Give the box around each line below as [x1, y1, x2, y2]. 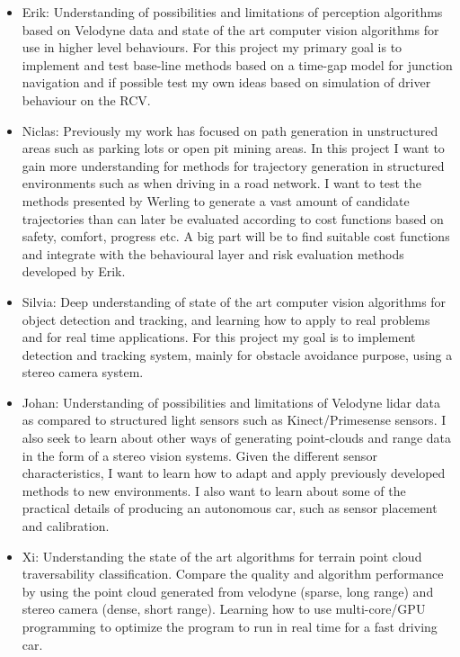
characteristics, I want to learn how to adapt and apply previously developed [22, 463, 446, 482]
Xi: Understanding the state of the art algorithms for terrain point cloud [22, 546, 422, 565]
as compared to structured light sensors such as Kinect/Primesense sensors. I [22, 410, 447, 429]
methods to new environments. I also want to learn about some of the [22, 481, 406, 499]
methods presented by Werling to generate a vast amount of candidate [22, 191, 410, 210]
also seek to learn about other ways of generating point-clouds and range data [22, 428, 452, 447]
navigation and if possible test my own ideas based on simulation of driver [22, 73, 431, 92]
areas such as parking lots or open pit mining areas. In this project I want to [22, 139, 445, 157]
